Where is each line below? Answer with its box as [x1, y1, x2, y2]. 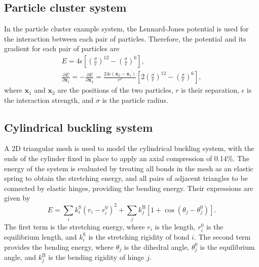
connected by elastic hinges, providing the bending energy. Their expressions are [4, 182, 253, 193]
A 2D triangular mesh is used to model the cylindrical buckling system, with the [4, 143, 254, 154]
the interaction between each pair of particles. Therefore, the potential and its [4, 33, 246, 44]
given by [4, 193, 30, 203]
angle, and [4, 252, 36, 262]
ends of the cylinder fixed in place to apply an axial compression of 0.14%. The [4, 153, 250, 164]
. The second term [194, 231, 251, 242]
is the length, [155, 221, 196, 232]
